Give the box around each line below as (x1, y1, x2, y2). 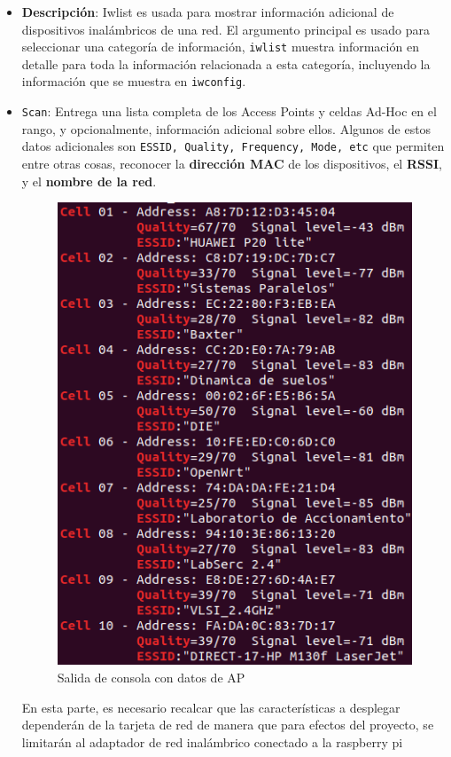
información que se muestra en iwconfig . (21, 72, 246, 91)
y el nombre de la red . (21, 171, 157, 190)
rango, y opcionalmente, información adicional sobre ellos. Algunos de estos (21, 119, 432, 138)
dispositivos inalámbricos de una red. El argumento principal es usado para (21, 20, 430, 38)
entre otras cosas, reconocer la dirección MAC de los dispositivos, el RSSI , (21, 154, 442, 172)
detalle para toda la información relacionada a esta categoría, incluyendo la (21, 54, 431, 73)
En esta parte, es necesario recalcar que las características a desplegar (21, 698, 400, 716)
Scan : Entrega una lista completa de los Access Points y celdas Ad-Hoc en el (21, 102, 437, 121)
